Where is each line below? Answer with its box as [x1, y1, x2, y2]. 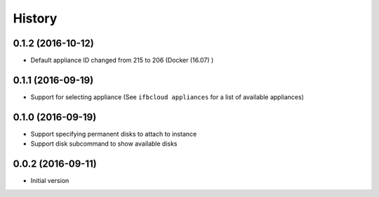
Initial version [30, 177, 69, 185]
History [13, 11, 58, 26]
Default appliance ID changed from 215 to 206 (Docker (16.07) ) [30, 56, 214, 65]
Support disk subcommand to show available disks [30, 139, 178, 148]
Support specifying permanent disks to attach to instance [30, 129, 197, 138]
